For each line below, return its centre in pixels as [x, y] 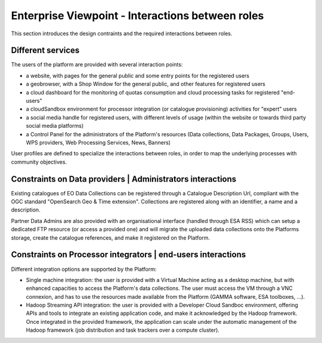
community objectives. [39, 162]
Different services [45, 50]
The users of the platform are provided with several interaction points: [97, 65]
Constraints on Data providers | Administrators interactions [124, 179]
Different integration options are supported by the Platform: [84, 269]
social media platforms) [55, 126]
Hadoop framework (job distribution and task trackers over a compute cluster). [123, 330]
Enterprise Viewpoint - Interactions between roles [137, 16]
